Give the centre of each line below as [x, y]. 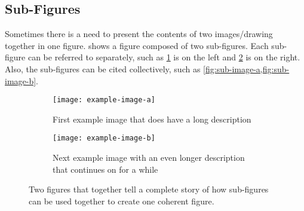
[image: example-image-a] [104, 100]
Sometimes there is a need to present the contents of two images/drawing [139, 34]
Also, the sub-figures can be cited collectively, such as [103, 68]
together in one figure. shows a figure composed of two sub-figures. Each [137, 45]
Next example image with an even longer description [149, 158]
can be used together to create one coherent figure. [122, 201]
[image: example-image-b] [104, 138]
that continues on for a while [105, 169]
